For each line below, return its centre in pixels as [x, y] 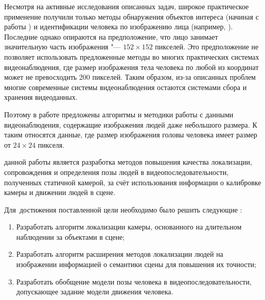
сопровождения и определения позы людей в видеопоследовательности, [117, 172]
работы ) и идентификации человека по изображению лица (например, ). [119, 27]
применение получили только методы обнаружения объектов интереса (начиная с [131, 16]
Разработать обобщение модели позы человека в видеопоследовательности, [134, 281]
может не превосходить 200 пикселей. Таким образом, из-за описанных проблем [130, 77]
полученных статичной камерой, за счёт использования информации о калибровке [133, 182]
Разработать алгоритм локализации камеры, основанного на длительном [129, 227]
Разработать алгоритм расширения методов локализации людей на [120, 254]
